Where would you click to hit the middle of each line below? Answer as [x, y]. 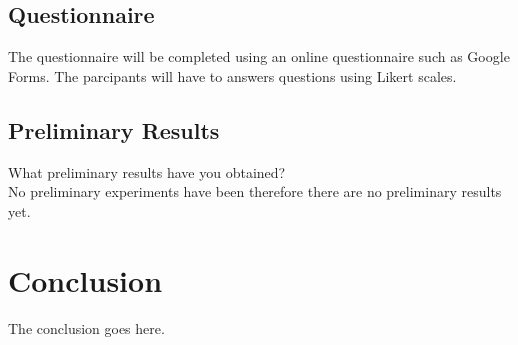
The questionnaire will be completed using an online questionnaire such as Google [259, 56]
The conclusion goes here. [86, 327]
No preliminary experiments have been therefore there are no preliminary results [255, 191]
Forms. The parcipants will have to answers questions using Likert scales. [232, 75]
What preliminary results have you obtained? [147, 171]
